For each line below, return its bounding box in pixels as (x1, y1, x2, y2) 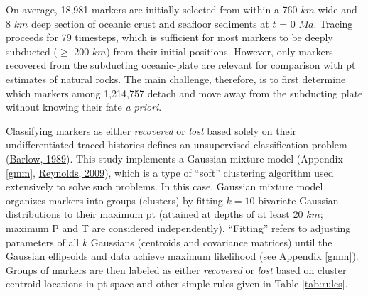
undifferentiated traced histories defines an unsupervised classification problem (6, 137, 347, 152)
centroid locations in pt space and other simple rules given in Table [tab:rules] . (6, 276, 348, 291)
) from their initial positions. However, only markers (106, 43, 333, 58)
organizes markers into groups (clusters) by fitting (6, 192, 223, 207)
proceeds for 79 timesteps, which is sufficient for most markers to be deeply (6, 30, 333, 45)
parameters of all (6, 234, 80, 249)
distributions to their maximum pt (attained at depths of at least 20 (6, 207, 303, 221)
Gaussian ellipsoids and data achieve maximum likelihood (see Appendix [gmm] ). (6, 248, 359, 263)
